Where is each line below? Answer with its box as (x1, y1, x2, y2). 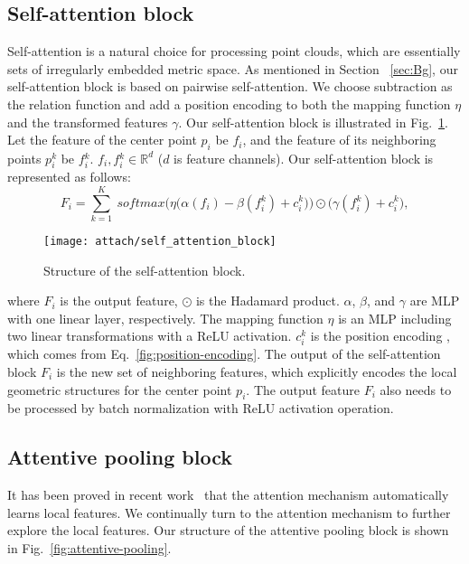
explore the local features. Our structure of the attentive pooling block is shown (7, 521, 449, 540)
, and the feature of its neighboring (242, 130, 436, 149)
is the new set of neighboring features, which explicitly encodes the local (56, 362, 457, 381)
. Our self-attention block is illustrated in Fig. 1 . (178, 112, 448, 131)
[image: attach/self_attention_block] (43, 234, 277, 248)
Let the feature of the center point (7, 130, 197, 149)
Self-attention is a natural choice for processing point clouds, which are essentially (7, 42, 461, 61)
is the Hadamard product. (195, 291, 340, 310)
